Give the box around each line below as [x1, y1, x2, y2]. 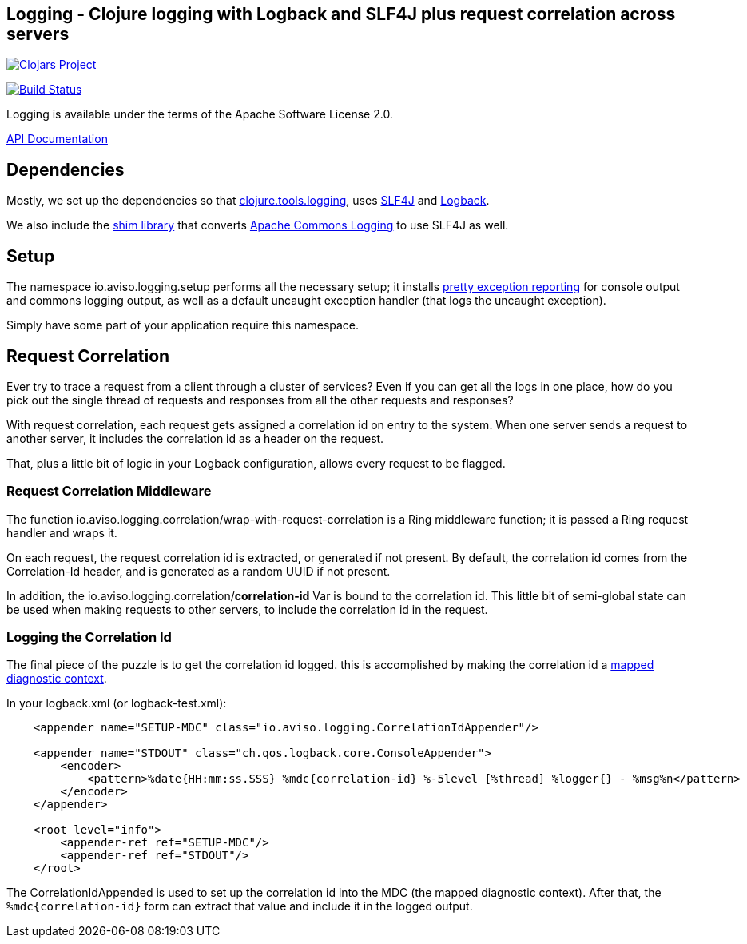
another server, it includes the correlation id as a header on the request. [6, 431, 384, 445]
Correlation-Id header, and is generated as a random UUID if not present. [6, 564, 391, 578]
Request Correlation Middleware [6, 483, 212, 500]
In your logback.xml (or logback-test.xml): [6, 696, 227, 711]
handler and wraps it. [6, 525, 117, 540]
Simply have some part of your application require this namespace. [6, 318, 360, 333]
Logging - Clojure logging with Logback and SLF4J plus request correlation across [6, 4, 676, 24]
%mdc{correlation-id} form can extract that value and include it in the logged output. [6, 899, 473, 914]
